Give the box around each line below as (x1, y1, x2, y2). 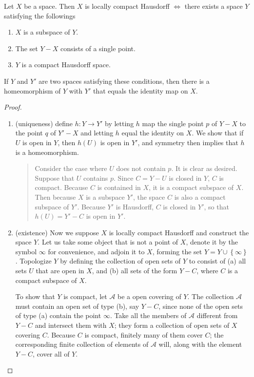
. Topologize (15, 256, 52, 266)
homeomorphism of (4, 85, 61, 95)
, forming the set (152, 246, 202, 256)
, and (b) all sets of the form (92, 265, 177, 276)
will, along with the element (158, 339, 242, 349)
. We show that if (192, 128, 244, 138)
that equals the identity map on (93, 85, 188, 95)
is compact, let (63, 291, 107, 302)
